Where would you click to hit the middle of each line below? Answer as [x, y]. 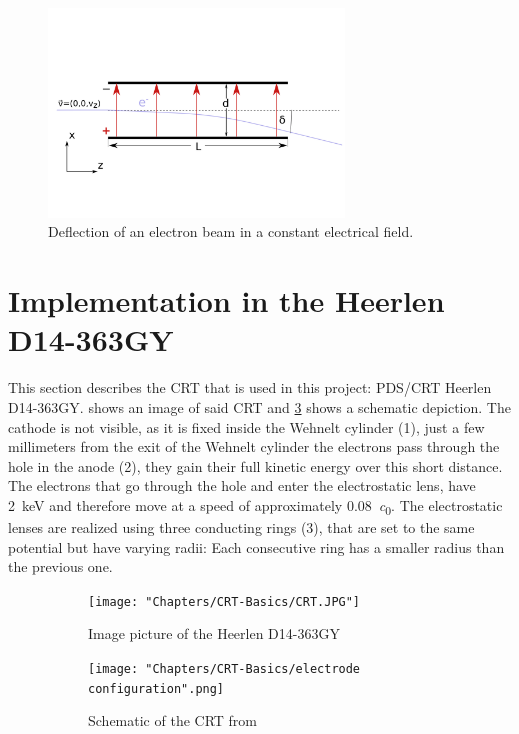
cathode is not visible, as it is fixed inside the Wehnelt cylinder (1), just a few [246, 426]
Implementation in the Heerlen [226, 300]
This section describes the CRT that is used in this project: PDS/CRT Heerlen [250, 387]
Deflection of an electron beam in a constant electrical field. [231, 231]
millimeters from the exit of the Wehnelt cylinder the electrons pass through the [254, 446]
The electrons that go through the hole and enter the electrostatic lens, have [242, 485]
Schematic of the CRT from [172, 720]
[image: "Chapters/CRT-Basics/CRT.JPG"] [224, 601]
